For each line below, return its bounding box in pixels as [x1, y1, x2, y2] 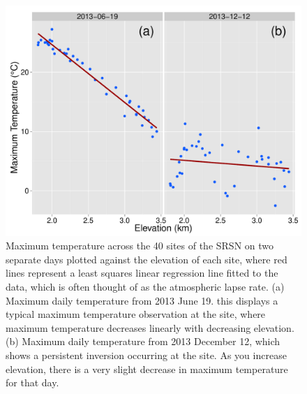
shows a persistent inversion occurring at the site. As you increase [6, 347, 287, 362]
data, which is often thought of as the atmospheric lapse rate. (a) [6, 279, 285, 293]
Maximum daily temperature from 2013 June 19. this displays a [6, 293, 278, 307]
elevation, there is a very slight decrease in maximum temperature [6, 361, 288, 376]
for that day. [6, 375, 59, 390]
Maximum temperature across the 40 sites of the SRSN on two [6, 238, 274, 253]
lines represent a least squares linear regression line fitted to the [6, 265, 278, 280]
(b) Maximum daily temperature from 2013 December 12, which [6, 334, 280, 349]
